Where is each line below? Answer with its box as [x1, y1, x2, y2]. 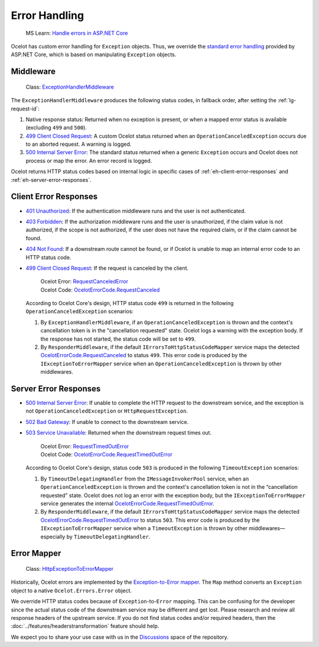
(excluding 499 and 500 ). [25, 124, 87, 131]
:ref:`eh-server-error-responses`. [11, 176, 92, 183]
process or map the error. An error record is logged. [25, 157, 152, 164]
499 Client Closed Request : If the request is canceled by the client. [25, 264, 189, 272]
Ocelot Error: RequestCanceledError [40, 278, 128, 285]
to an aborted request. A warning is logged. [25, 140, 132, 148]
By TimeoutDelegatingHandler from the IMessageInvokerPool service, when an [40, 475, 249, 482]
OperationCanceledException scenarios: [25, 308, 134, 315]
